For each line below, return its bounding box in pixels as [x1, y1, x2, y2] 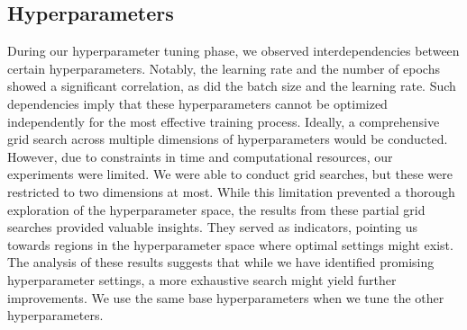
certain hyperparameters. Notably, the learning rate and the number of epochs [7, 58, 440, 77]
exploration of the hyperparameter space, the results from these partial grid [7, 200, 426, 219]
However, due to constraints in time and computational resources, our [7, 147, 393, 165]
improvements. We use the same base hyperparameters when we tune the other [7, 288, 444, 307]
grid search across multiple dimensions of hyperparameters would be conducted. [7, 129, 448, 148]
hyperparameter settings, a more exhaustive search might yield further [7, 270, 397, 289]
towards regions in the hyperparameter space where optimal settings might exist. [7, 235, 453, 254]
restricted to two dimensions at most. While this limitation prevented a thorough [7, 182, 455, 201]
